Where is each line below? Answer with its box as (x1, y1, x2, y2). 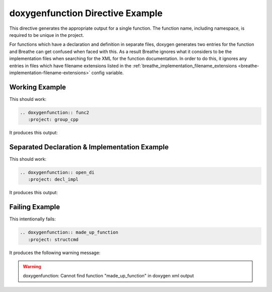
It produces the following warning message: (9, 250, 101, 256)
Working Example (9, 83, 66, 91)
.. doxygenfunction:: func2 (20, 109, 89, 115)
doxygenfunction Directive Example (9, 8, 163, 19)
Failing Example (9, 203, 60, 211)
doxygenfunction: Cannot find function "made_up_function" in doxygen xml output (23, 273, 194, 279)
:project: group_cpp (28, 116, 79, 123)
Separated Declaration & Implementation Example (9, 143, 169, 151)
